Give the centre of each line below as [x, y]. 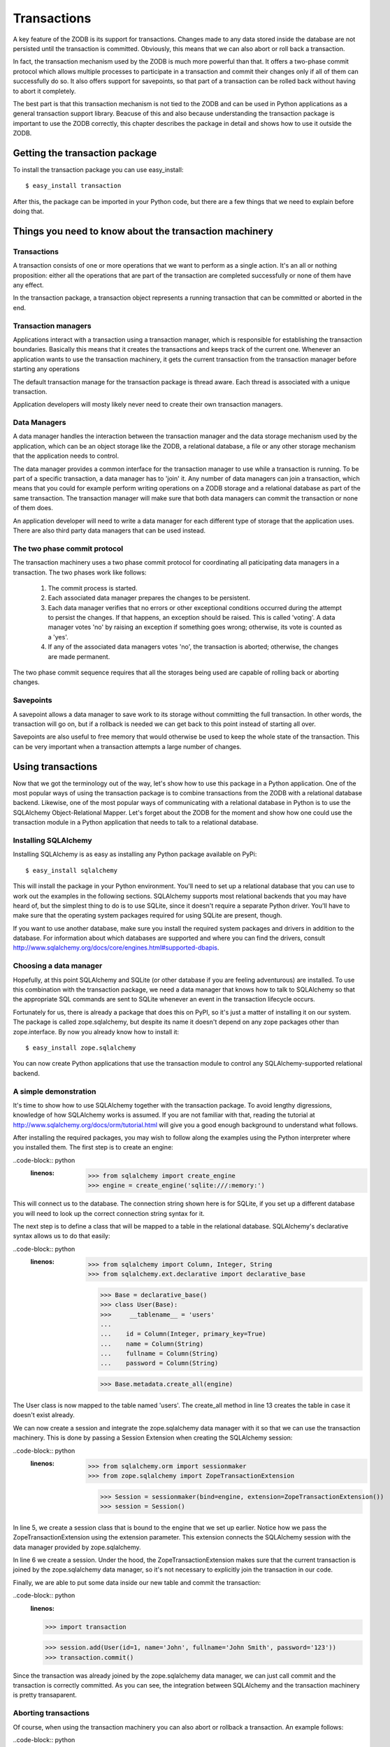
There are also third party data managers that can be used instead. [109, 530]
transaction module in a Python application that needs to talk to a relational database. [136, 822]
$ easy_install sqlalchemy [72, 870]
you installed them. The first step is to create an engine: [93, 1147]
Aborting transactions [51, 1713]
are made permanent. [79, 656]
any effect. [29, 285]
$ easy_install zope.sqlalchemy [81, 1048]
